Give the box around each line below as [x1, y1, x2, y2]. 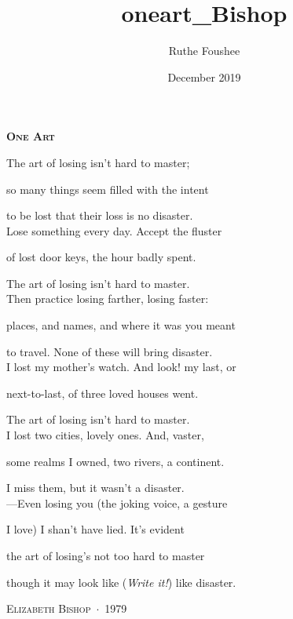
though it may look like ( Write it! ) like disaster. [6, 573, 236, 590]
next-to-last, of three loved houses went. [6, 384, 199, 401]
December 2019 [167, 68, 241, 85]
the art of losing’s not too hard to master [6, 548, 205, 563]
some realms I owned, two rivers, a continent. [6, 453, 225, 469]
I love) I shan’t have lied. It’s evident [6, 521, 185, 537]
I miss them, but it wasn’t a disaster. [6, 479, 185, 496]
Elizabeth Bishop [6, 600, 91, 617]
